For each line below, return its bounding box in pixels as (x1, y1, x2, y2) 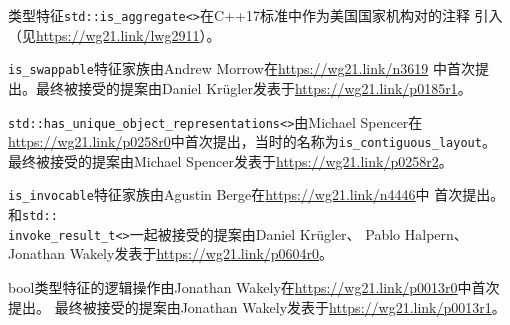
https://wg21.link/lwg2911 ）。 (36, 24, 221, 45)
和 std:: (8, 204, 58, 225)
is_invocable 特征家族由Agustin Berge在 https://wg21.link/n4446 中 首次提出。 (8, 184, 505, 205)
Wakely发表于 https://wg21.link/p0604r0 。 (69, 243, 334, 264)
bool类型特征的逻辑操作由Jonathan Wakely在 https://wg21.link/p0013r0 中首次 (8, 276, 500, 297)
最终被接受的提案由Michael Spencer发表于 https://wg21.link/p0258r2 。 (8, 150, 453, 171)
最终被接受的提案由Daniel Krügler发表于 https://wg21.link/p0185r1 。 (35, 77, 472, 98)
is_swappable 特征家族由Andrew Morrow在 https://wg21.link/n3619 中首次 (8, 58, 475, 79)
